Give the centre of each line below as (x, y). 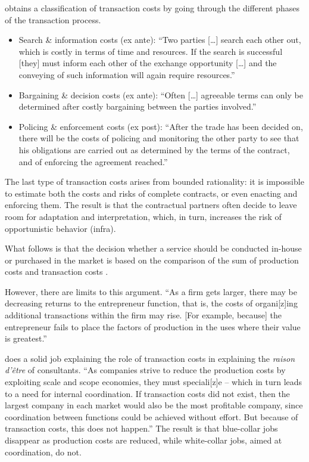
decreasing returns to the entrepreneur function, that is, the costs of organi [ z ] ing (151, 303)
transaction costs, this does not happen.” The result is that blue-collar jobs (141, 428)
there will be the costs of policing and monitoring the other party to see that (159, 138)
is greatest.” (26, 338)
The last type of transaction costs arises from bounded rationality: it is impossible (154, 182)
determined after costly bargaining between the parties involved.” (138, 106)
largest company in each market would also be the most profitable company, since (154, 405)
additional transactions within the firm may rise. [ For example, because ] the (143, 315)
